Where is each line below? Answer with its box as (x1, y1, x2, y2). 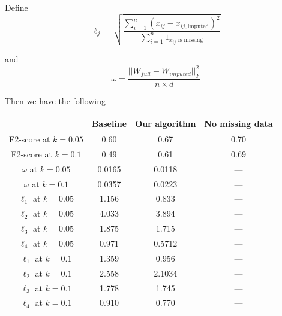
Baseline (91, 117, 127, 130)
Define (5, 1, 28, 13)
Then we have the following (5, 95, 106, 107)
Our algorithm (135, 117, 196, 130)
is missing (178, 37, 203, 44)
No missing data (204, 117, 273, 130)
